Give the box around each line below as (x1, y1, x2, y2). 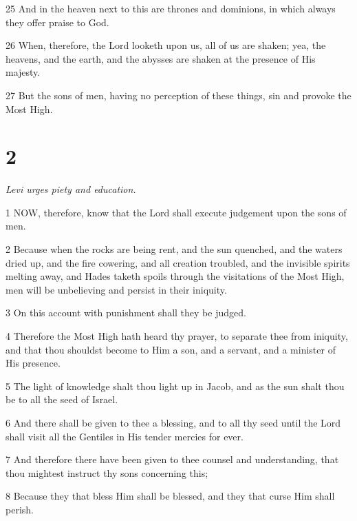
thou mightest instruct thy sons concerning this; (6, 465, 208, 480)
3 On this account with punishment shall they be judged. (6, 305, 246, 320)
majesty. (6, 65, 41, 79)
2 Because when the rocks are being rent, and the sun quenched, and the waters (6, 242, 343, 256)
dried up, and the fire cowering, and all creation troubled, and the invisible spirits (6, 255, 350, 269)
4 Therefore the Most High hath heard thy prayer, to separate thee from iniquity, (6, 329, 348, 343)
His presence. (6, 356, 61, 370)
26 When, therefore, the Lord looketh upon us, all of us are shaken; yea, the (6, 38, 326, 52)
